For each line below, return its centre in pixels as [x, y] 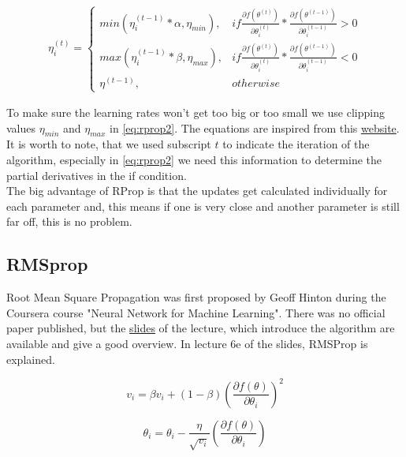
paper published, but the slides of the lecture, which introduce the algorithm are [201, 328]
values [21, 127]
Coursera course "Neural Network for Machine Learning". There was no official [196, 312]
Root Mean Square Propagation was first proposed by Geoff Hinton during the [196, 297]
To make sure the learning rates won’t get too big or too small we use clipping [196, 112]
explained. [31, 359]
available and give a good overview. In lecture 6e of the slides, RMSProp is [187, 343]
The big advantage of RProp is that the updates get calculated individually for [197, 191]
